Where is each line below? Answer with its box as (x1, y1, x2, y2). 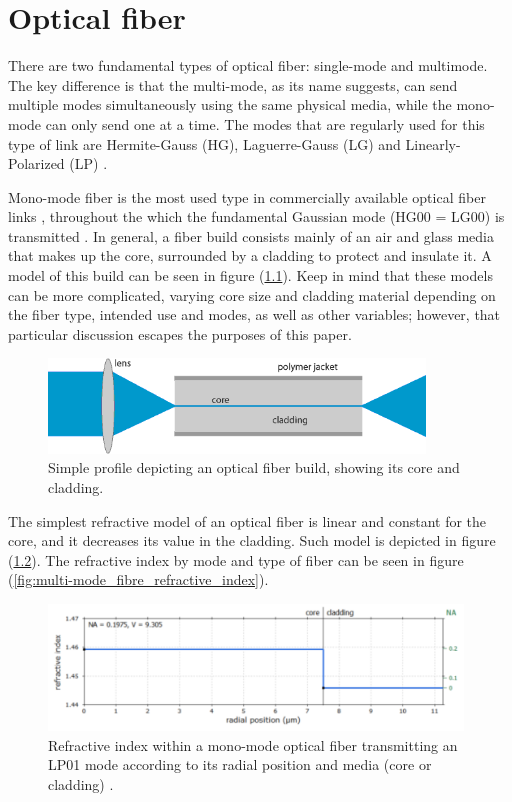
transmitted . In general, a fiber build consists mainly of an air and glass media (8, 225, 494, 246)
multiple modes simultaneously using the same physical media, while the (8, 94, 452, 115)
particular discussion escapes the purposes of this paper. (8, 323, 352, 344)
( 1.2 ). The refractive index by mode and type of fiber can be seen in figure (8, 549, 464, 570)
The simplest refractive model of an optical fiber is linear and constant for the (8, 510, 487, 531)
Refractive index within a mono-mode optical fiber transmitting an (48, 734, 458, 755)
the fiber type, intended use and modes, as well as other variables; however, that (8, 304, 501, 325)
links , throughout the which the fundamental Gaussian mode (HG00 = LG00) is (8, 206, 505, 227)
